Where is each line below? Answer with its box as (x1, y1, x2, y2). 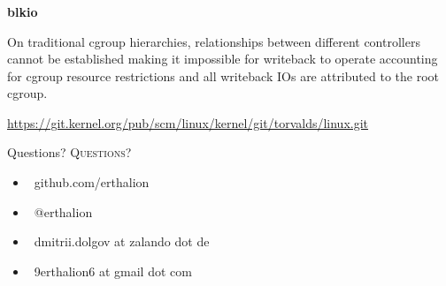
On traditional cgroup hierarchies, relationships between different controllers (7, 32, 420, 50)
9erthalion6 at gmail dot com (34, 261, 192, 280)
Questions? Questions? (7, 143, 132, 162)
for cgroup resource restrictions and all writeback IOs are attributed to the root (7, 66, 439, 85)
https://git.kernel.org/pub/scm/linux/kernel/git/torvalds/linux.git (7, 113, 369, 132)
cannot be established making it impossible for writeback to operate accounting (7, 49, 438, 68)
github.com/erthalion (34, 173, 150, 192)
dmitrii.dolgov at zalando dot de (34, 232, 210, 251)
